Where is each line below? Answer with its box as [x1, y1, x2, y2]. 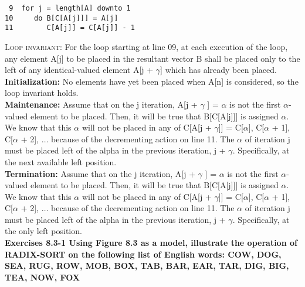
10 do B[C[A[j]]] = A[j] [5, 14, 118, 22]
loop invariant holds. [5, 86, 79, 99]
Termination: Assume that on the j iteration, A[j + [5, 167, 196, 179]
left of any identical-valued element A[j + [5, 64, 154, 76]
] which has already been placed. [160, 64, 277, 76]
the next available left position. [5, 155, 117, 168]
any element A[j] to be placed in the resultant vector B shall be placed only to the [5, 52, 300, 64]
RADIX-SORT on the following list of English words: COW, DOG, [5, 248, 282, 260]
